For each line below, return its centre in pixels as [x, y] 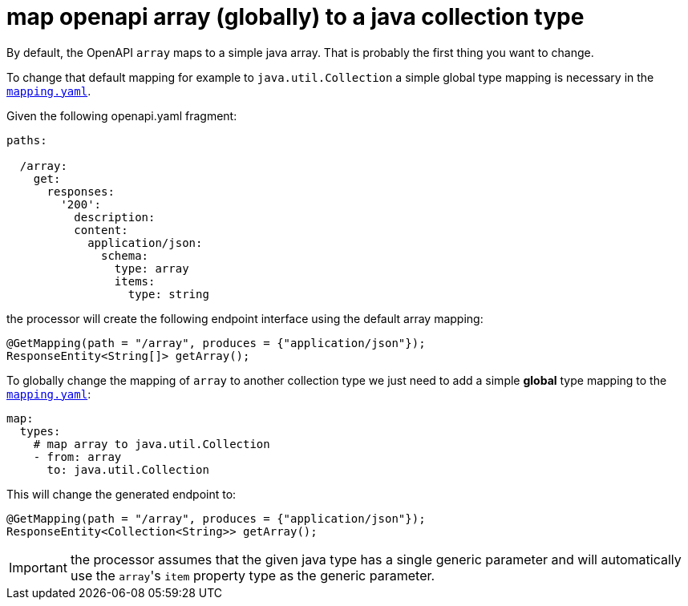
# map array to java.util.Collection [152, 444]
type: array [152, 268]
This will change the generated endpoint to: [121, 494]
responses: [81, 191]
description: [115, 217]
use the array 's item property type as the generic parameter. [253, 575]
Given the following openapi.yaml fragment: [122, 115]
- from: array [77, 457]
